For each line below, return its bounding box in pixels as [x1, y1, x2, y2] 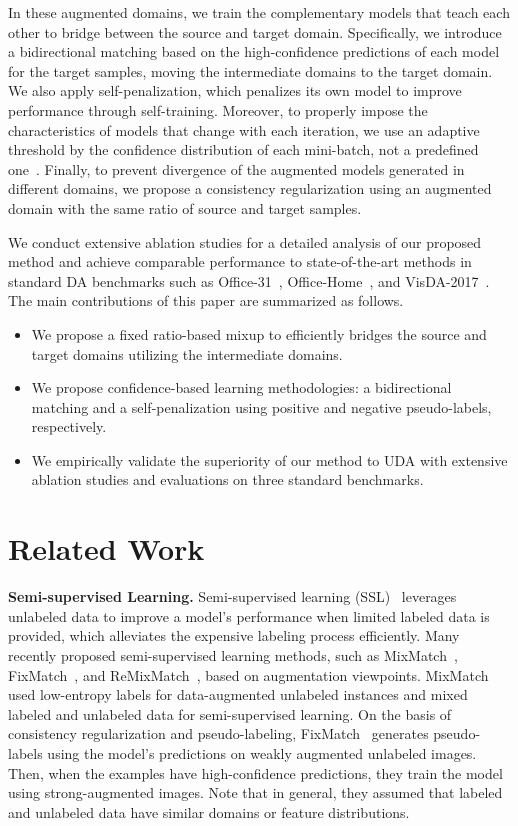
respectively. [31, 416, 107, 437]
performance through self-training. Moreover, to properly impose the [8, 99, 428, 120]
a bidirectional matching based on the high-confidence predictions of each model [8, 41, 500, 62]
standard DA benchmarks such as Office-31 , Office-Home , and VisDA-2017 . [8, 270, 490, 291]
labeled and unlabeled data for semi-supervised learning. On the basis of [8, 703, 452, 724]
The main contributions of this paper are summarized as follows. [8, 290, 404, 311]
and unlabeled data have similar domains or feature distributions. [8, 801, 410, 822]
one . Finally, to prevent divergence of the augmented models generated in [8, 158, 465, 179]
